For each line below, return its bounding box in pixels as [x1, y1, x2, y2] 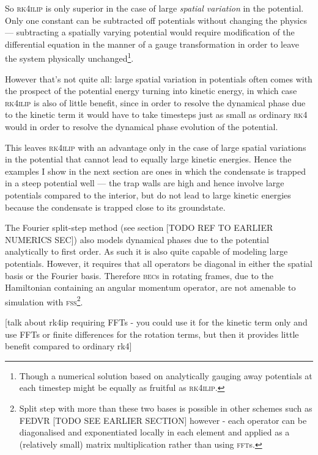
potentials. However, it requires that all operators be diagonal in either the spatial [5, 257, 313, 269]
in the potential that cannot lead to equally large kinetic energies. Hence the [5, 153, 292, 166]
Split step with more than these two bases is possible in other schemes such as [19, 401, 312, 414]
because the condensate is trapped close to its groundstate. [5, 200, 226, 213]
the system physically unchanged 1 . [5, 50, 134, 65]
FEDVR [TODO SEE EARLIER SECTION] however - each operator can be [19, 413, 307, 426]
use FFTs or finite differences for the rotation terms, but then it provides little [5, 327, 299, 340]
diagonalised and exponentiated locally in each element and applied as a [19, 426, 290, 439]
